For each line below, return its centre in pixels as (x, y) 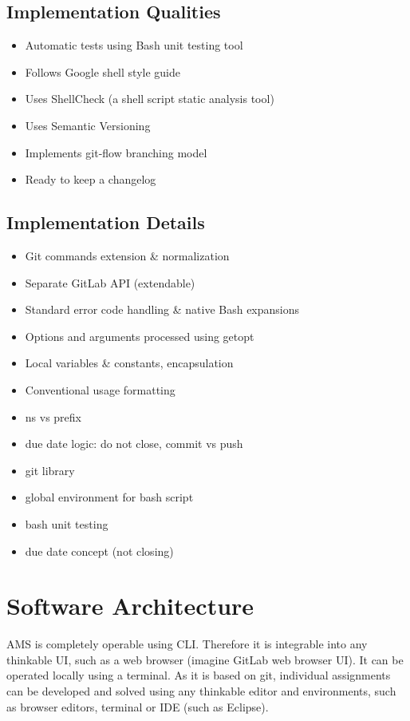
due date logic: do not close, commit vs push (134, 444)
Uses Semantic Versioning (88, 125)
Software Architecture (130, 606)
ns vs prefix (53, 416)
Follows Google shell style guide (102, 71)
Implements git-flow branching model (116, 152)
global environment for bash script (109, 497)
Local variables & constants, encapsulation (129, 363)
